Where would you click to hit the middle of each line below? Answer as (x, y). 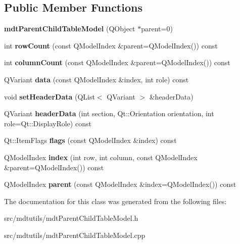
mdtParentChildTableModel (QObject (70, 29)
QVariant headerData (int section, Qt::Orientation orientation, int (109, 113)
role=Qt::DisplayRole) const (48, 123)
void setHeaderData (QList (50, 96)
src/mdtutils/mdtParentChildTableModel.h (71, 218)
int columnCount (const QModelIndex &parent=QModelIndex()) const (117, 62)
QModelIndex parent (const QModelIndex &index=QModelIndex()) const (120, 184)
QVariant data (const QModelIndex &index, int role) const (97, 79)
